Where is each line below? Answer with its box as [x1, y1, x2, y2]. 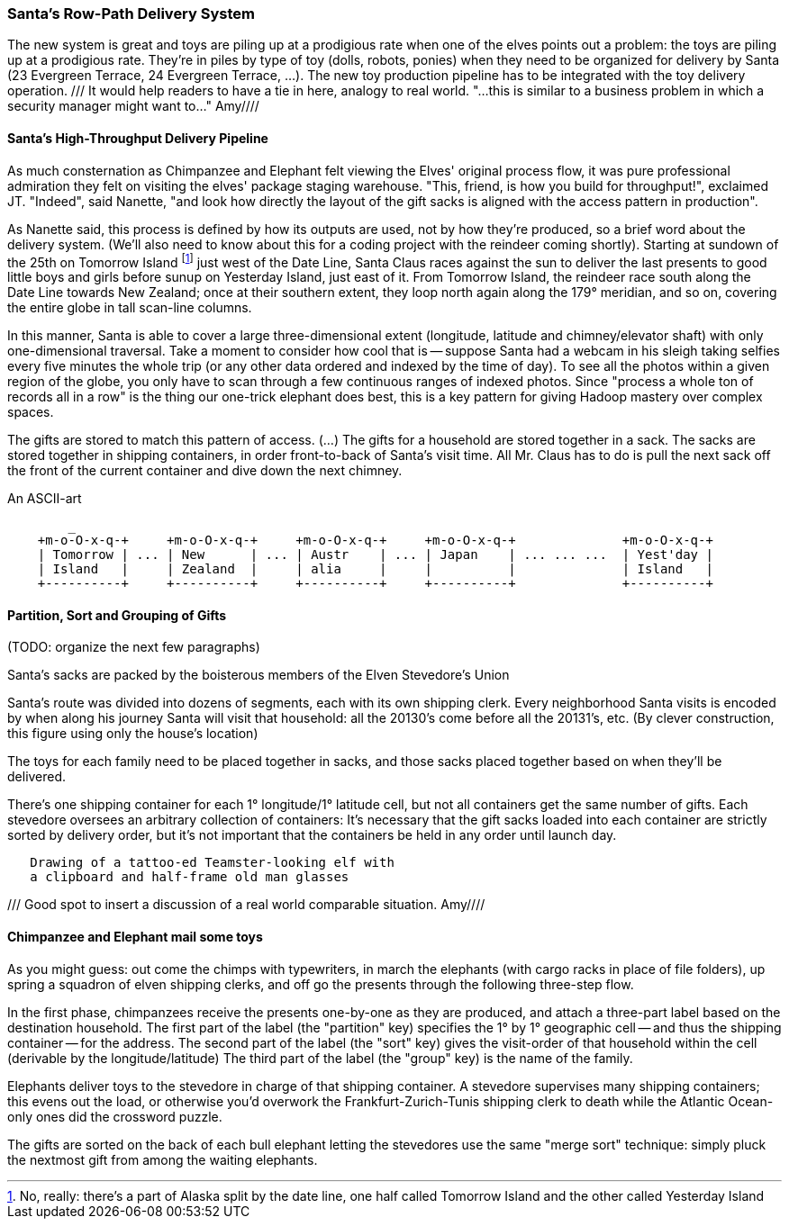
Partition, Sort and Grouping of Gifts [7, 607, 227, 623]
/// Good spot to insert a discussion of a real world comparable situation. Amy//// [7, 897, 485, 913]
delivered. [7, 769, 67, 785]
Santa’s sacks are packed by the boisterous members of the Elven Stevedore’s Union [7, 667, 510, 683]
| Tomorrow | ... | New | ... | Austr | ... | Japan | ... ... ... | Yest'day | [37, 547, 713, 563]
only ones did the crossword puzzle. [7, 1108, 222, 1124]
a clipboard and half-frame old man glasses [30, 870, 349, 885]
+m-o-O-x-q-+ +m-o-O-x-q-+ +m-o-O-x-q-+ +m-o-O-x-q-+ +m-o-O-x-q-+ [37, 533, 713, 548]
